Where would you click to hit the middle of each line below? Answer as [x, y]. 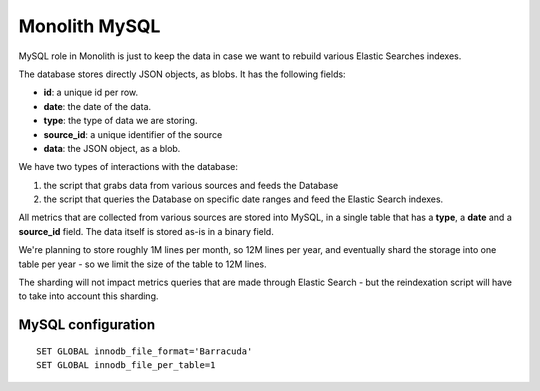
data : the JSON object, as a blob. [112, 148]
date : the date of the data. [97, 106]
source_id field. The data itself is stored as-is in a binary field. [146, 231]
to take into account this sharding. [88, 296]
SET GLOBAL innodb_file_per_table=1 [126, 365]
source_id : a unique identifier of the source [133, 134]
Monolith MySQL [89, 26]
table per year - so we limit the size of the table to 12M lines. [142, 264]
